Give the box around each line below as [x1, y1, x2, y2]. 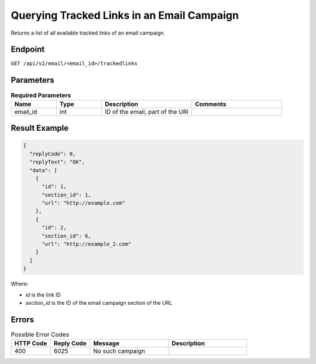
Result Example [11, 123, 69, 133]
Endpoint [11, 45, 45, 55]
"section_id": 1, [42, 191, 92, 198]
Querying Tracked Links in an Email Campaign [11, 9, 239, 22]
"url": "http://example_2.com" [42, 241, 132, 247]
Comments [195, 100, 226, 108]
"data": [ [29, 167, 58, 174]
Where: [11, 280, 29, 287]
